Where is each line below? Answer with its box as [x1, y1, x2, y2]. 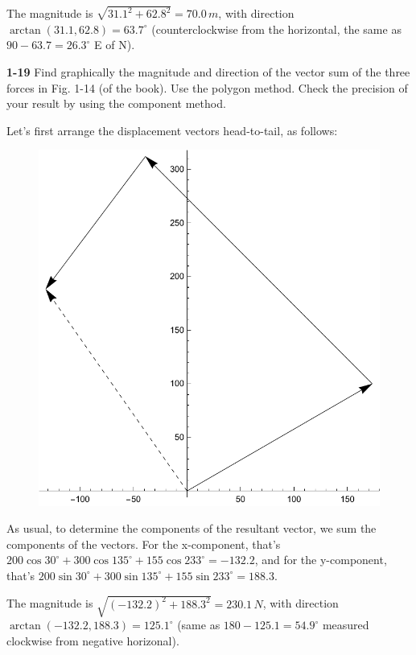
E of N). [94, 36, 135, 53]
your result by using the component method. [6, 95, 226, 112]
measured [322, 616, 369, 633]
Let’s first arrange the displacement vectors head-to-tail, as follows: [6, 122, 338, 138]
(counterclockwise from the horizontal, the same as [151, 20, 402, 37]
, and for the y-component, [254, 551, 387, 568]
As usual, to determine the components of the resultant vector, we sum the [6, 520, 377, 537]
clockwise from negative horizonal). [6, 632, 179, 649]
